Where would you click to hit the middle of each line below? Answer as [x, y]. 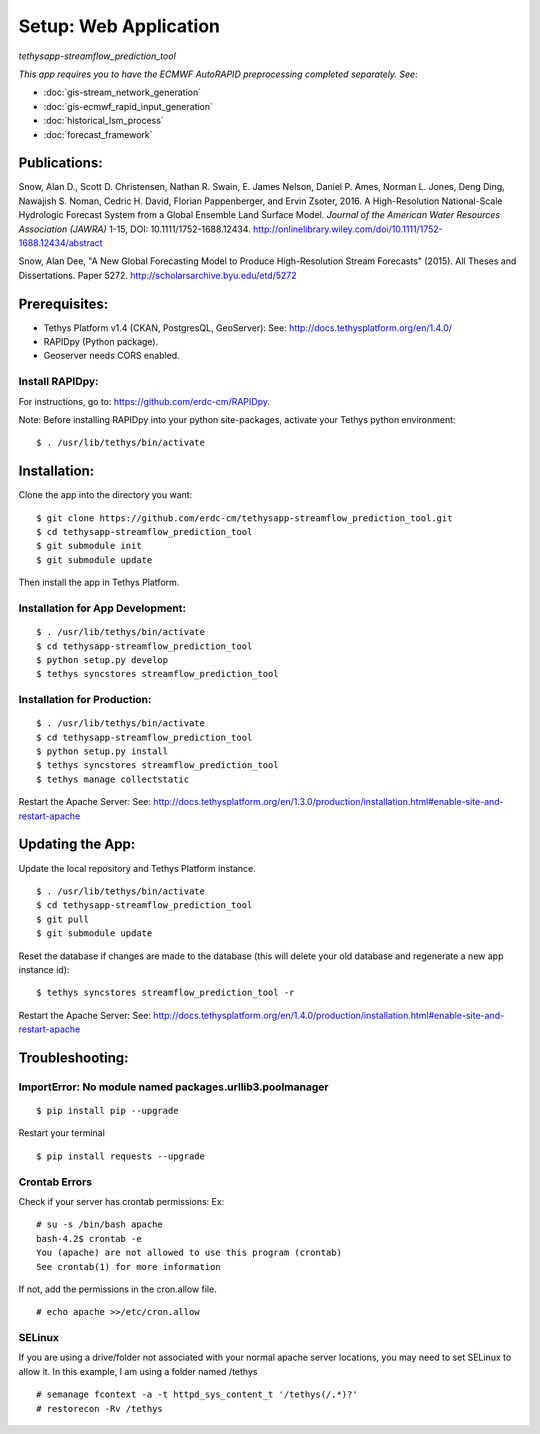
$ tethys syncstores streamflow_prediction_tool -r [165, 993]
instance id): [44, 969]
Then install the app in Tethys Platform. [99, 582]
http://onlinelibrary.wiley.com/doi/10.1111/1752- [348, 229]
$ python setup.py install [102, 751]
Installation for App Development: [102, 608]
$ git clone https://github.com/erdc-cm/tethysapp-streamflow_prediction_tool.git [244, 518]
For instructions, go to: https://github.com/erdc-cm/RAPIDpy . [144, 401]
